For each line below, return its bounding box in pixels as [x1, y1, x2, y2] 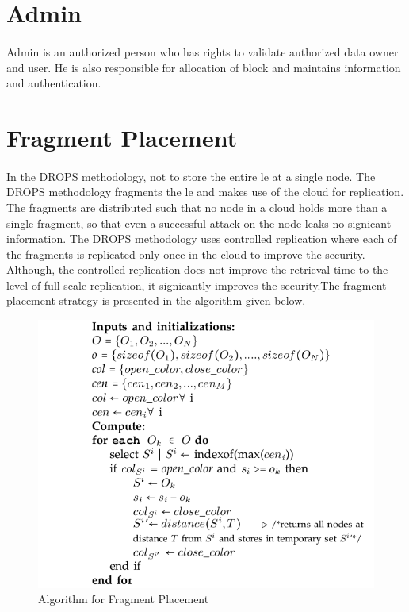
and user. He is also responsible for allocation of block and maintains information [6, 59, 401, 75]
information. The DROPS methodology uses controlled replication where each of [6, 230, 397, 247]
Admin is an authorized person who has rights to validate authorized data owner [6, 43, 399, 60]
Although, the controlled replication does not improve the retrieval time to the [6, 261, 388, 278]
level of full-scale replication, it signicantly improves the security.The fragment [6, 276, 387, 293]
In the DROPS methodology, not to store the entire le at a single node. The [6, 167, 376, 184]
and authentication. [6, 75, 101, 91]
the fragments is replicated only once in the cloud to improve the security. [6, 245, 365, 262]
